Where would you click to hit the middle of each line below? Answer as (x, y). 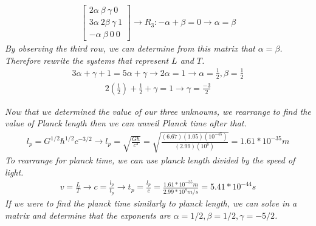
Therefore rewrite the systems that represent (87, 60)
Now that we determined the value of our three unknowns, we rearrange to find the (158, 111)
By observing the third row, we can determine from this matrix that (130, 48)
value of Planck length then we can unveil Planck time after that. (126, 123)
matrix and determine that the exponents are (88, 215)
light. (14, 172)
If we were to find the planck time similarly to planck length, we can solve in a (151, 203)
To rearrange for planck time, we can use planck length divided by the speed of (150, 160)
